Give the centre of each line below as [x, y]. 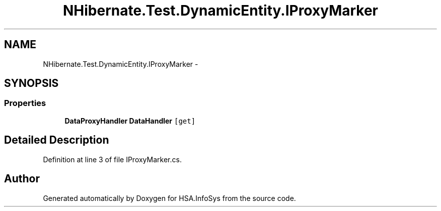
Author [22, 179]
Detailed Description [57, 140]
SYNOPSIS [31, 83]
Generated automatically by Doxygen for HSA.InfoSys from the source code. [169, 198]
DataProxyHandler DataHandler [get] [130, 121]
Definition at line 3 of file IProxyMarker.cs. [112, 159]
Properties [25, 103]
